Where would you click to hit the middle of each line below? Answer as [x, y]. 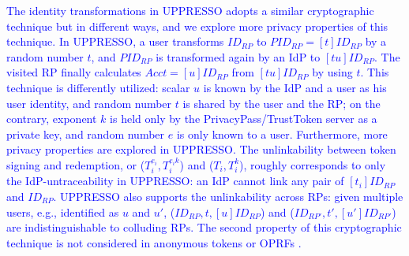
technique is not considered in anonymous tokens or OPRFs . [154, 242]
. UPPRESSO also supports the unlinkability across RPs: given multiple [228, 196]
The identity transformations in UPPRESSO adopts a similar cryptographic [190, 10]
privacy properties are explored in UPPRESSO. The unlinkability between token [201, 149]
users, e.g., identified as [63, 211]
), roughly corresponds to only [313, 164]
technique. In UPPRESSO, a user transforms [115, 41]
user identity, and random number [89, 103]
